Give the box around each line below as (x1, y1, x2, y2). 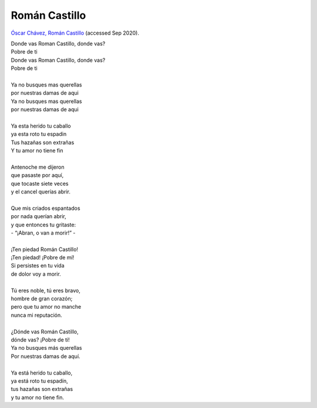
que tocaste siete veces (11, 180, 69, 187)
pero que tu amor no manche (11, 303, 82, 310)
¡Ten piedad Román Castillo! (11, 246, 79, 253)
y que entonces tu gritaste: (11, 221, 76, 228)
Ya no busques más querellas (11, 345, 82, 352)
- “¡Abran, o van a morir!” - (11, 229, 76, 236)
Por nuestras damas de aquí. (11, 353, 80, 360)
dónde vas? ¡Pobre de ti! (11, 336, 70, 343)
